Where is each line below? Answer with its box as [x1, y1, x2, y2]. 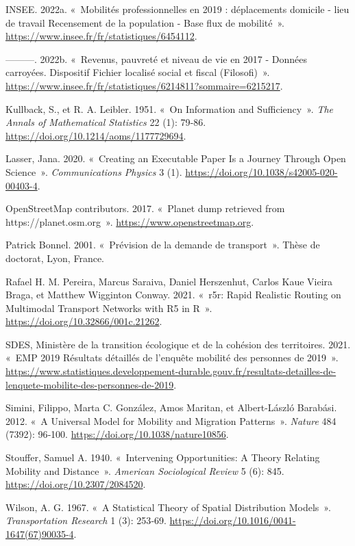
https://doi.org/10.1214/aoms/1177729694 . [5, 128, 186, 142]
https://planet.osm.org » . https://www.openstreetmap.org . [5, 214, 254, 229]
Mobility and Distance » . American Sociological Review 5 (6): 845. [5, 463, 284, 478]
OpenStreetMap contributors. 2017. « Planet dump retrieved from [5, 201, 285, 216]
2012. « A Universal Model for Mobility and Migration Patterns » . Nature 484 [5, 413, 336, 428]
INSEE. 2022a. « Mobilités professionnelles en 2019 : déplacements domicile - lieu [5, 2, 350, 16]
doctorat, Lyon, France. [5, 250, 104, 265]
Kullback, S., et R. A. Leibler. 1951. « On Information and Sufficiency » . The [5, 101, 333, 116]
